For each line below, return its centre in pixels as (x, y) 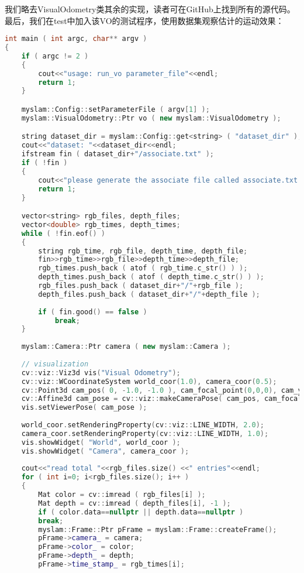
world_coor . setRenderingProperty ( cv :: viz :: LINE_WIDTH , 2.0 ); (143, 425)
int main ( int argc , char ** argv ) (76, 39)
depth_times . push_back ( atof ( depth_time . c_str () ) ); (151, 277)
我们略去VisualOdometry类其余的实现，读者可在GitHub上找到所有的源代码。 (150, 9)
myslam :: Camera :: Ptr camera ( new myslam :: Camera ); (126, 347)
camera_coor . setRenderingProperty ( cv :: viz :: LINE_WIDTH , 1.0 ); (145, 433)
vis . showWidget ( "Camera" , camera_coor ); (105, 451)
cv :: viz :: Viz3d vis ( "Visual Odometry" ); (101, 373)
